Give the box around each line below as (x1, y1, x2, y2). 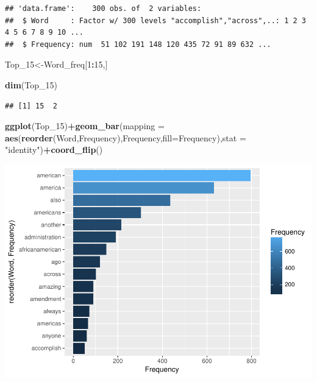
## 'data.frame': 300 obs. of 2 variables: (5, 4, 202, 13)
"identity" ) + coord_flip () (5, 143, 103, 156)
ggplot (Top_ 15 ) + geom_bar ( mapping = (5, 119, 165, 132)
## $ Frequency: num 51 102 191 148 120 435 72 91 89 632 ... (5, 40, 271, 49)
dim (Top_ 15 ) (5, 78, 57, 91)
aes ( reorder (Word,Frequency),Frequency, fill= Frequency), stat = (5, 131, 246, 144)
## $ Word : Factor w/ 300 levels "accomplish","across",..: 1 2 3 (5, 16, 306, 25)
